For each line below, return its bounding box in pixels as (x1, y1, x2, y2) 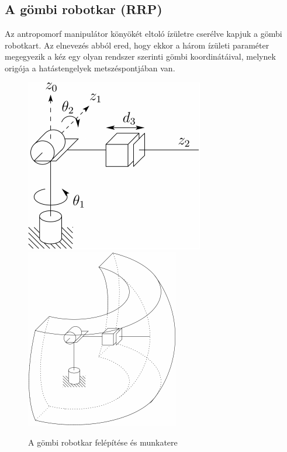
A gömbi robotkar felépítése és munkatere (28, 436, 178, 448)
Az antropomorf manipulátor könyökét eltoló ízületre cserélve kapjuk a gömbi (5, 27, 282, 40)
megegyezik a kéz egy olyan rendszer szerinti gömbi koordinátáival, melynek (5, 50, 276, 63)
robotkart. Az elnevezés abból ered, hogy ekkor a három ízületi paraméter (5, 39, 269, 51)
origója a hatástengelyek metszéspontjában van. (5, 61, 175, 74)
